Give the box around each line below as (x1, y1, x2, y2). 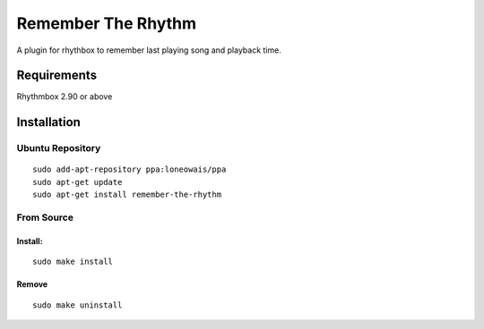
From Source (16, 211, 73, 224)
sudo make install (32, 257, 114, 267)
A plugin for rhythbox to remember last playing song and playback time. (16, 45, 281, 55)
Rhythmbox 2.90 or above (16, 91, 113, 102)
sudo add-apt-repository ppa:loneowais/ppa (32, 164, 227, 174)
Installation (16, 114, 81, 130)
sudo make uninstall (32, 299, 123, 310)
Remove (16, 279, 48, 290)
